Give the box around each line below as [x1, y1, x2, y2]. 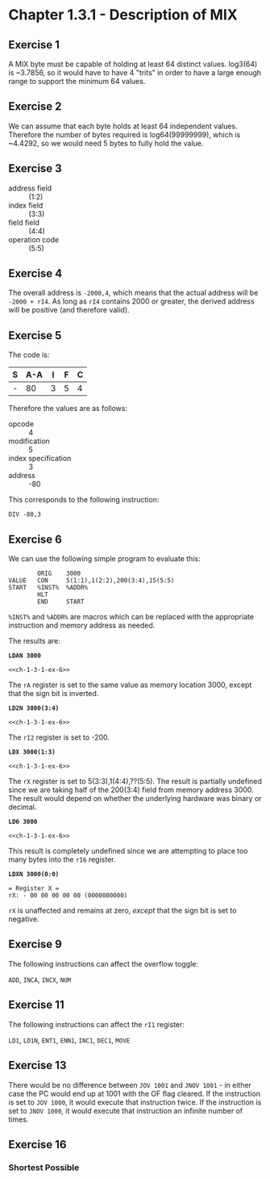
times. [8, 1114, 29, 1124]
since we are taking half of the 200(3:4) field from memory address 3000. [8, 785, 254, 795]
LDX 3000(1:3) [8, 749, 56, 757]
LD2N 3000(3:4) [8, 704, 60, 712]
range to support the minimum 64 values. [8, 77, 146, 86]
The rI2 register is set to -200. [8, 732, 110, 742]
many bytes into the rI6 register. [8, 854, 116, 865]
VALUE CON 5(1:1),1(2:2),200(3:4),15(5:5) [8, 577, 175, 585]
